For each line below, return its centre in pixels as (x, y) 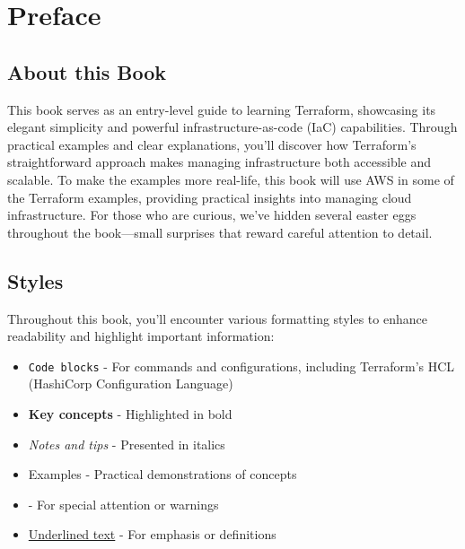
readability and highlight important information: (141, 336)
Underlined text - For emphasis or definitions (152, 534)
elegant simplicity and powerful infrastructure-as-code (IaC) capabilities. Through (232, 127)
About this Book (87, 71)
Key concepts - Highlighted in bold (130, 413)
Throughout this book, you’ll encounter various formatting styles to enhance (217, 318)
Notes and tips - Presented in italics (127, 444)
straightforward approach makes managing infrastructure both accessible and (219, 162)
